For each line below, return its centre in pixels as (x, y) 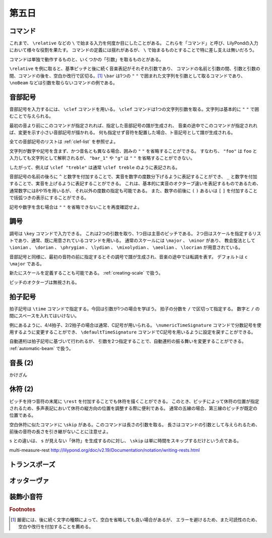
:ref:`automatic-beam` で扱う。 (42, 348)
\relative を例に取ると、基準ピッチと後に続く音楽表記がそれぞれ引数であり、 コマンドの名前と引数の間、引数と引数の (135, 69)
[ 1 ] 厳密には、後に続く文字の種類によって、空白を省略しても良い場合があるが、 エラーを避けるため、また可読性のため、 (135, 520)
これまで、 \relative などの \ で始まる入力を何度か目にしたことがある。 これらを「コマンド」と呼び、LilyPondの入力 (134, 43)
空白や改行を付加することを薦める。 (56, 527)
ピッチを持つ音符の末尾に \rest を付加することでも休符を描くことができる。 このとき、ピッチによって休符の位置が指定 (134, 401)
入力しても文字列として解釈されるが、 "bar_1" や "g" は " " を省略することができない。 (102, 158)
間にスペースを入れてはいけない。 (44, 316)
